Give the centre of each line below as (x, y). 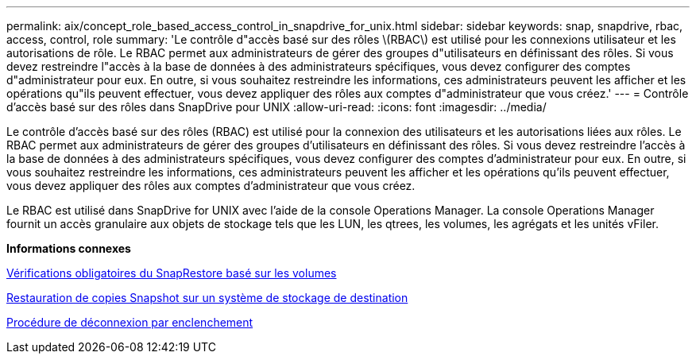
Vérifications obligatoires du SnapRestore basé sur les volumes (172, 273)
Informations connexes (69, 248)
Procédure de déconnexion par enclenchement (130, 322)
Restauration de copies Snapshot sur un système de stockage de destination (207, 298)
